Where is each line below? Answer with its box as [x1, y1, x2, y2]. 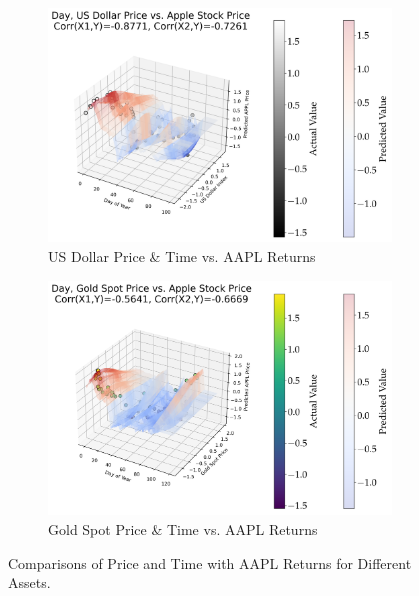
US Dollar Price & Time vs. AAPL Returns [48, 246, 316, 267]
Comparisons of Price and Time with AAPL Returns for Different [8, 552, 412, 573]
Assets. [8, 572, 51, 593]
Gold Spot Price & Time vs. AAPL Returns [48, 519, 318, 540]
